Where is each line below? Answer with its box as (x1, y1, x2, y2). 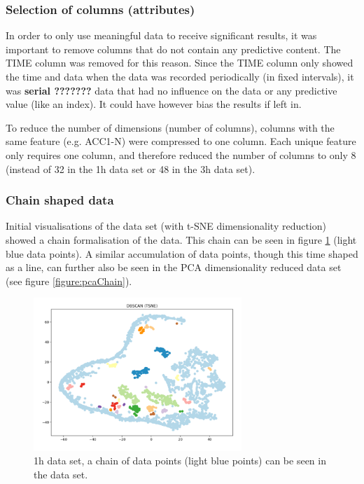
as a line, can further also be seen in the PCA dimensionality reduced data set (6, 260, 342, 275)
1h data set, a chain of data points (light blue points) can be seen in (34, 453, 326, 468)
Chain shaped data (6, 191, 114, 209)
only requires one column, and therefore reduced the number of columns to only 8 (6, 147, 356, 162)
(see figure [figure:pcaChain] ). (6, 273, 132, 288)
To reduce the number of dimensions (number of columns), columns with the (6, 120, 335, 134)
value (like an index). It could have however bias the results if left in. (6, 97, 302, 111)
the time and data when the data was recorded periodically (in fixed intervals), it (6, 69, 354, 83)
